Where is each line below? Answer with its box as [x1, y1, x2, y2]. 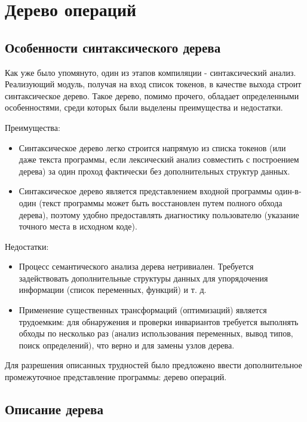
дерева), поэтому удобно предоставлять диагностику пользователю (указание [19, 208, 299, 221]
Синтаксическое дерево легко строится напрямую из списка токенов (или [19, 141, 286, 154]
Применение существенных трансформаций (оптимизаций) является [19, 304, 267, 316]
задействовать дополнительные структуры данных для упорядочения [19, 271, 268, 284]
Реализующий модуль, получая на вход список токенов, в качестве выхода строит [5, 78, 302, 90]
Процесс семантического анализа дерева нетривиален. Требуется [19, 260, 254, 273]
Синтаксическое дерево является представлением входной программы [19, 185, 272, 197]
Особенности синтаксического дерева [5, 38, 221, 56]
